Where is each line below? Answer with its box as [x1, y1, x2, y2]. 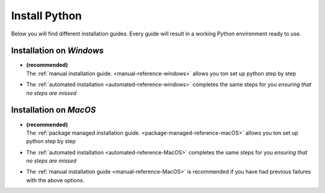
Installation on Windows [11, 46, 104, 56]
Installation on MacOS [11, 105, 96, 115]
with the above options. [26, 176, 84, 183]
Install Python [11, 9, 82, 22]
